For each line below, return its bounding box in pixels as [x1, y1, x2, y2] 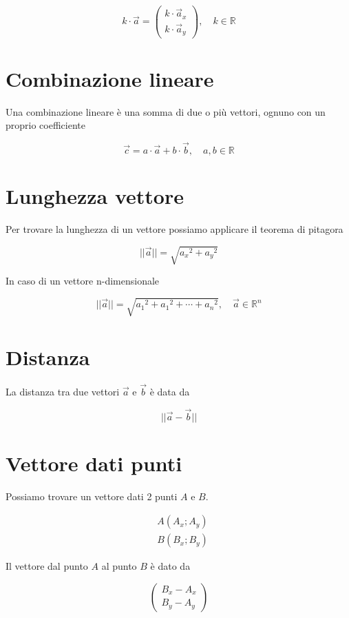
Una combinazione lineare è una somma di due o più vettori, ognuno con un [6, 104, 326, 119]
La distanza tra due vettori [6, 384, 120, 398]
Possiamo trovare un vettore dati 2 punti [6, 488, 178, 503]
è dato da [150, 559, 191, 573]
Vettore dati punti [6, 449, 182, 477]
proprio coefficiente [6, 118, 85, 132]
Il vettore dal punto [6, 559, 88, 573]
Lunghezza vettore [6, 182, 184, 210]
